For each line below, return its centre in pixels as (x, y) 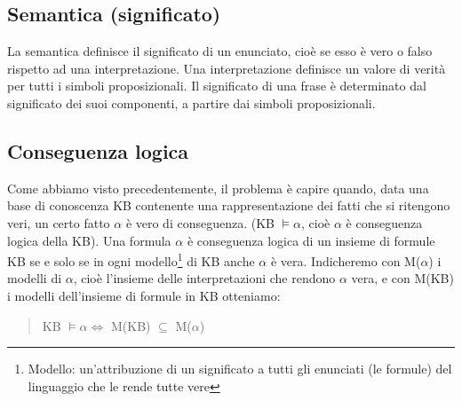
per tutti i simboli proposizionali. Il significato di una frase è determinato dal (217, 86)
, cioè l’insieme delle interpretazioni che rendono (204, 278)
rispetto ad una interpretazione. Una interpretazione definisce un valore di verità (227, 68)
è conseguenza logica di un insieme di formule (311, 240)
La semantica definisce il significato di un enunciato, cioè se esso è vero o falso (220, 51)
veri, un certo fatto (59, 222)
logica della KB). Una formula (89, 240)
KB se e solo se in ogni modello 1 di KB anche (131, 259)
